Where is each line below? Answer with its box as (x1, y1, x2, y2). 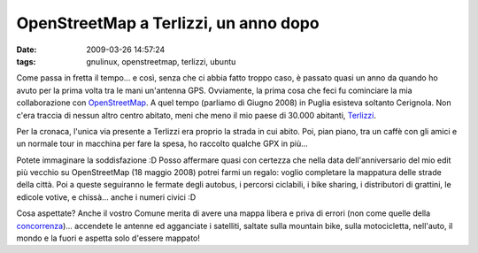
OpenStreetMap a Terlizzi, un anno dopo (16, 13, 320, 33)
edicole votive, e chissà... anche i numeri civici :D (16, 191, 197, 203)
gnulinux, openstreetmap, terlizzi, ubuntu (86, 56, 236, 66)
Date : (16, 44, 37, 55)
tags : (16, 56, 36, 66)
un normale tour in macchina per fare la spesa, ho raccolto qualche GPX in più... (16, 138, 309, 149)
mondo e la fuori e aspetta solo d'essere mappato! (16, 233, 201, 243)
